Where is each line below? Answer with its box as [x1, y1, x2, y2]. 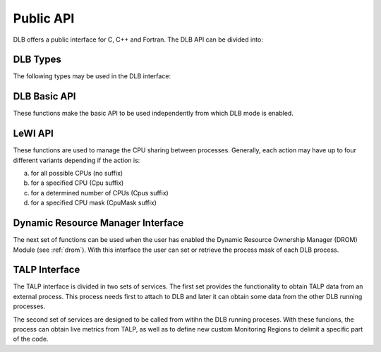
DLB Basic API [13, 90, 76, 102]
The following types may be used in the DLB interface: [13, 72, 171, 80]
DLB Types [13, 54, 61, 66]
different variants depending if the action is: [13, 156, 140, 164]
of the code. [13, 335, 49, 344]
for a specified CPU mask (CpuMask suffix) [30, 198, 157, 207]
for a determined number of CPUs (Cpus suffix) [30, 188, 169, 197]
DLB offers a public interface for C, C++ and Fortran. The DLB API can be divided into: [13, 35, 264, 44]
